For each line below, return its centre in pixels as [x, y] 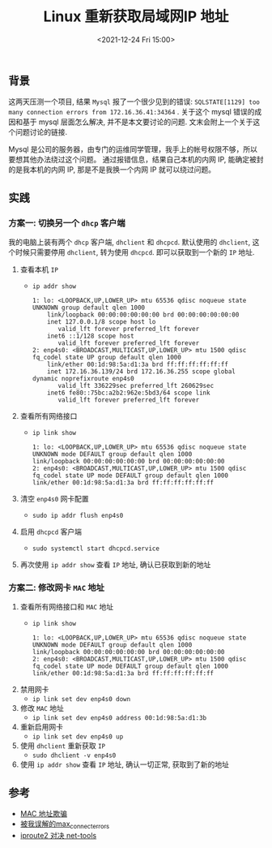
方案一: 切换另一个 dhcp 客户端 [67, 222]
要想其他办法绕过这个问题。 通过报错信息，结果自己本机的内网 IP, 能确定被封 [136, 160]
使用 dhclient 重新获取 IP [63, 746]
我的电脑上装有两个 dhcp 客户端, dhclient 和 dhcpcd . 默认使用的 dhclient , [130, 242]
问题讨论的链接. [41, 132]
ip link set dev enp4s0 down [81, 699]
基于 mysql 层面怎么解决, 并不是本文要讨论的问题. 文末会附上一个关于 [138, 122]
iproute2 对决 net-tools [58, 835]
